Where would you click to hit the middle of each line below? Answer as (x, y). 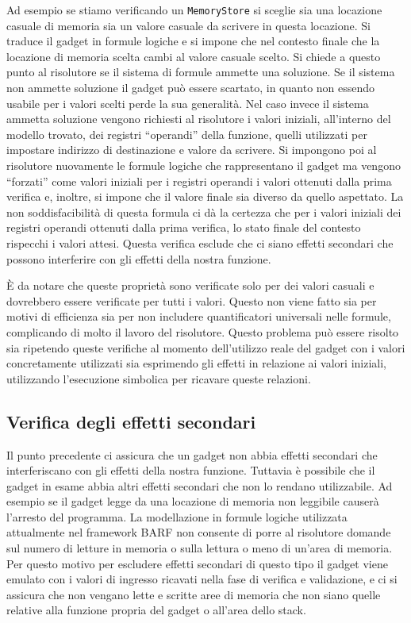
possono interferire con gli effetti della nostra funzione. (139, 258)
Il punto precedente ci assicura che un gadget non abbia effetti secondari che (192, 454)
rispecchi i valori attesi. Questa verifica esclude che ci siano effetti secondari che (200, 242)
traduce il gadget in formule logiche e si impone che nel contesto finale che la (193, 41)
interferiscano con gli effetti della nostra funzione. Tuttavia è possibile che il (191, 470)
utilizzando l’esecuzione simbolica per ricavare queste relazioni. (159, 378)
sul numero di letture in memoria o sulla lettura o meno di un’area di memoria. (200, 548)
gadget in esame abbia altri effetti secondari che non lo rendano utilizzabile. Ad (200, 485)
